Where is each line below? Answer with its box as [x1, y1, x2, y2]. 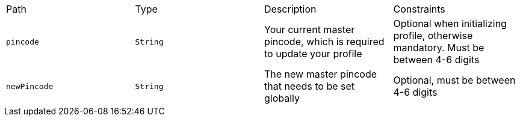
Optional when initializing [393, 17, 507, 29]
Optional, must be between [393, 74, 516, 86]
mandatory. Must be [393, 42, 484, 54]
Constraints [393, 3, 445, 15]
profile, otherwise [393, 29, 473, 42]
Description [264, 3, 317, 15]
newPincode [6, 81, 54, 91]
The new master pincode [264, 68, 377, 80]
